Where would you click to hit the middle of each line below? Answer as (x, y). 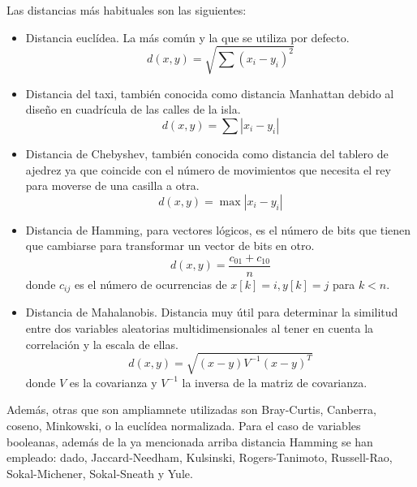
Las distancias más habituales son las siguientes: (127, 10)
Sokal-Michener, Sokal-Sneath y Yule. (100, 473)
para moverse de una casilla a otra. (112, 185)
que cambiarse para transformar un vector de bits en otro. (170, 246)
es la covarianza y (113, 382)
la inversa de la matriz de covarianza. (275, 382)
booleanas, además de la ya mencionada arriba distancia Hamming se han (190, 441)
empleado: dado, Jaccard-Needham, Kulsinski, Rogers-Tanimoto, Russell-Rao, (200, 457)
